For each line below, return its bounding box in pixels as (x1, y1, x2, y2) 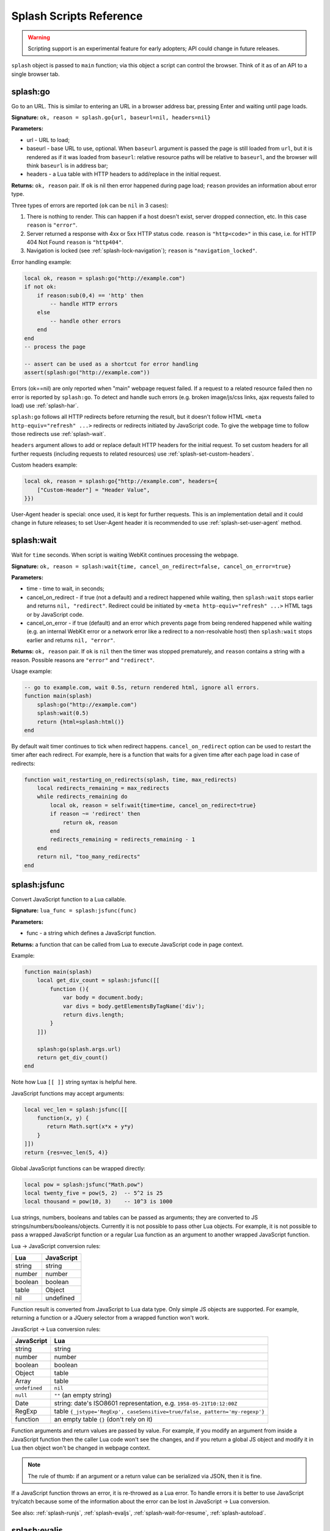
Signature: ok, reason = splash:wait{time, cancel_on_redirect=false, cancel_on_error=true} (11, 562, 291, 570)
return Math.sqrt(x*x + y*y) (46, 1123, 134, 1130)
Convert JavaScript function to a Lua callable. (11, 896, 127, 903)
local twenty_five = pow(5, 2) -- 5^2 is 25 (24, 1190, 163, 1197)
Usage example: (11, 668, 53, 675)
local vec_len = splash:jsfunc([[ (24, 1106, 128, 1113)
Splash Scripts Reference (11, 9, 143, 23)
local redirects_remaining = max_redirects (37, 784, 169, 792)
